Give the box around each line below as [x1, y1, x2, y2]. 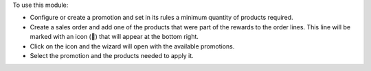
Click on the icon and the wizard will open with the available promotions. [30, 42, 235, 51]
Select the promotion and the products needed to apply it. [30, 51, 194, 59]
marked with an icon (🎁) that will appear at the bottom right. [30, 33, 199, 41]
